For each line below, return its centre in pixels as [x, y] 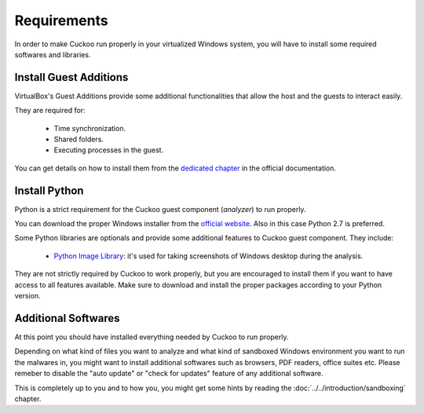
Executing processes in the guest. [109, 150]
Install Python [49, 190]
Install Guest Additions [71, 77]
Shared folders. [79, 139]
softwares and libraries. [53, 54]
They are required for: [50, 111]
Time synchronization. [90, 128]
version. [27, 296]
